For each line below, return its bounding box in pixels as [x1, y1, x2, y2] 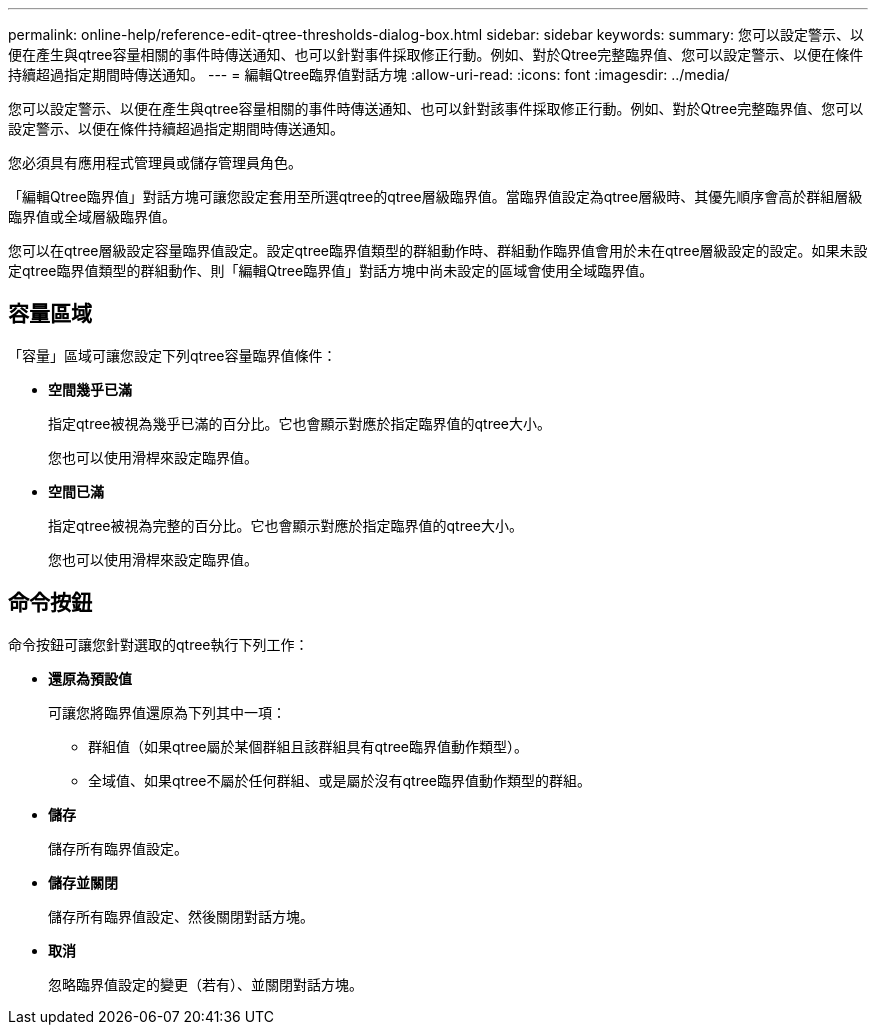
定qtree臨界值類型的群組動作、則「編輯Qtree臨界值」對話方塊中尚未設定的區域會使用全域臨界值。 [8, 262, 654, 279]
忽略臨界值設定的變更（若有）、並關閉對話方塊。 [48, 975, 363, 993]
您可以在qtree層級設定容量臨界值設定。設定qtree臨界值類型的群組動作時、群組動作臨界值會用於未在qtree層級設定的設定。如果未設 [8, 242, 868, 259]
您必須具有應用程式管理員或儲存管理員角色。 [8, 154, 302, 171]
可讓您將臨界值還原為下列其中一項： [48, 703, 286, 721]
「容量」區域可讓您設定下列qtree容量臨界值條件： [8, 346, 337, 364]
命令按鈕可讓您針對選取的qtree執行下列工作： [8, 635, 309, 653]
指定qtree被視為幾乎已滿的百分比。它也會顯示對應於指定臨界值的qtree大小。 [48, 414, 552, 432]
